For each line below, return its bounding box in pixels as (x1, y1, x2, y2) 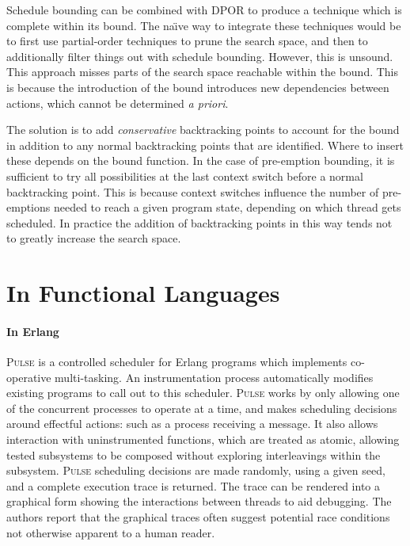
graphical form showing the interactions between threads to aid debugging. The (6, 493, 392, 510)
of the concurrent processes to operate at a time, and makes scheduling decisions (6, 399, 397, 416)
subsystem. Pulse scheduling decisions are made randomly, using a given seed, (6, 462, 385, 479)
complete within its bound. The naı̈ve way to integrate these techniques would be (6, 17, 401, 33)
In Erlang (6, 323, 59, 339)
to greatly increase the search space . (6, 230, 181, 246)
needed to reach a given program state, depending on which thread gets (53, 199, 401, 216)
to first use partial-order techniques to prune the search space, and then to (6, 32, 368, 49)
